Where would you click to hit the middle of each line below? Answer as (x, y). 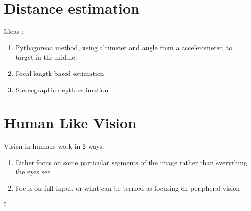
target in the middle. (46, 57)
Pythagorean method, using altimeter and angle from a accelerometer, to (124, 47)
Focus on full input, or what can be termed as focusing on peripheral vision (128, 188)
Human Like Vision (70, 123)
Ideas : (14, 31)
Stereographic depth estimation (62, 89)
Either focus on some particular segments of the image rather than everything (131, 162)
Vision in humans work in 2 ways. (54, 146)
